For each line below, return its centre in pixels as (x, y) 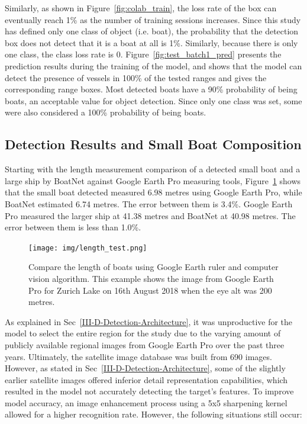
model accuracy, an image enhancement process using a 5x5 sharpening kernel (146, 402)
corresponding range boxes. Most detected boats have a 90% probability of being (151, 89)
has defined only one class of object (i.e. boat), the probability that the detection (152, 31)
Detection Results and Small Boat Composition (153, 144)
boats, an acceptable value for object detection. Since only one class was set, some (153, 100)
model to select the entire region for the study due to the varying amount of (143, 333)
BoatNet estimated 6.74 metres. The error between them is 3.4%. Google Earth (149, 203)
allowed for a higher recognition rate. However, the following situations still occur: (153, 414)
